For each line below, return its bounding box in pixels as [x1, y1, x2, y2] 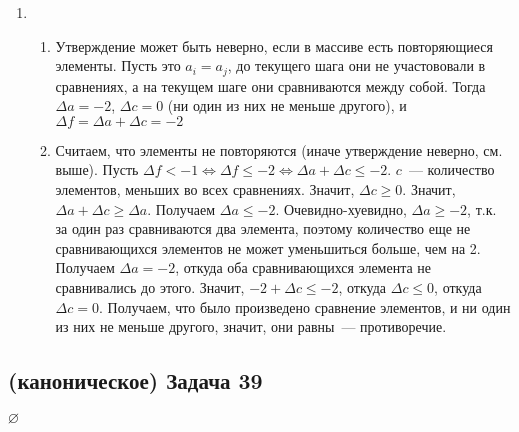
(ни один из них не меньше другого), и [167, 95, 407, 116]
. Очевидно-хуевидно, [275, 198, 407, 219]
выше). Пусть [55, 159, 139, 180]
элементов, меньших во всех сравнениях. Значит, [55, 179, 355, 200]
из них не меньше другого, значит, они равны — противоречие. [55, 316, 447, 337]
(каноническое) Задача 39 [8, 365, 263, 396]
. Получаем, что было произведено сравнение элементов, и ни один [98, 296, 511, 317]
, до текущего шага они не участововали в [227, 55, 486, 76]
